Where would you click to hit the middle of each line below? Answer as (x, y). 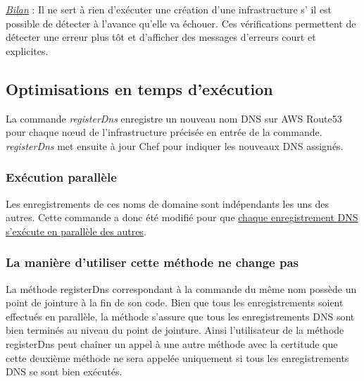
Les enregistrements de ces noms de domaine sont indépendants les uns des (168, 203)
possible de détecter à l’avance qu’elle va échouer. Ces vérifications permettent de (181, 23)
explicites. (27, 50)
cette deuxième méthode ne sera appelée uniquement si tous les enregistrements (177, 357)
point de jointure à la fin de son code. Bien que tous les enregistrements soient (175, 302)
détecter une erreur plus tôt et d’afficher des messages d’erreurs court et (161, 37)
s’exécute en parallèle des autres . (76, 231)
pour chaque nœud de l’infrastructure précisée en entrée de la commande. (164, 132)
